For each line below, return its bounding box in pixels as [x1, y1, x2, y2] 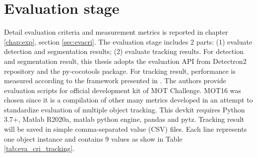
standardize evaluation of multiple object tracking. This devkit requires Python [4, 104, 245, 114]
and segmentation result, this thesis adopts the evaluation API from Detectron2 [4, 55, 247, 66]
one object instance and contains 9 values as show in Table [4, 133, 183, 144]
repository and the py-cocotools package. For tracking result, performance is [4, 65, 236, 76]
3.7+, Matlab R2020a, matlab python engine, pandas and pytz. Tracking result [4, 114, 245, 124]
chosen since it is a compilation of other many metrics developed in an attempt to [4, 95, 253, 105]
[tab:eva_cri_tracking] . [4, 143, 75, 154]
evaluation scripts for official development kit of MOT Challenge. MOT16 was [4, 85, 241, 95]
